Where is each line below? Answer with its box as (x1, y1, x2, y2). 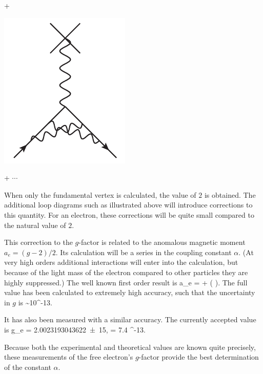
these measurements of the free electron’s (4, 351, 133, 362)
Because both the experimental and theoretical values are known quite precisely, (4, 341, 256, 352)
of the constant (4, 361, 51, 372)
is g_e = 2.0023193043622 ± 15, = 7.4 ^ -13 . (4, 324, 146, 335)
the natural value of (4, 219, 66, 230)
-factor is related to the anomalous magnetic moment (78, 237, 246, 247)
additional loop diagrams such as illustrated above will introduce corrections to (4, 199, 253, 210)
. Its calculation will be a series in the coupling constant (55, 246, 232, 257)
